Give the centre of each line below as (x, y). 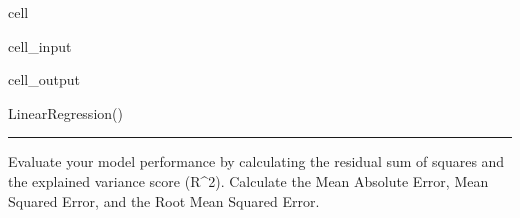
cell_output (44, 79)
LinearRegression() (65, 112)
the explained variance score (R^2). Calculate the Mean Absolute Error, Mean (248, 180)
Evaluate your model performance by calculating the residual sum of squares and (256, 161)
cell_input (40, 45)
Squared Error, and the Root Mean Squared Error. (164, 200)
